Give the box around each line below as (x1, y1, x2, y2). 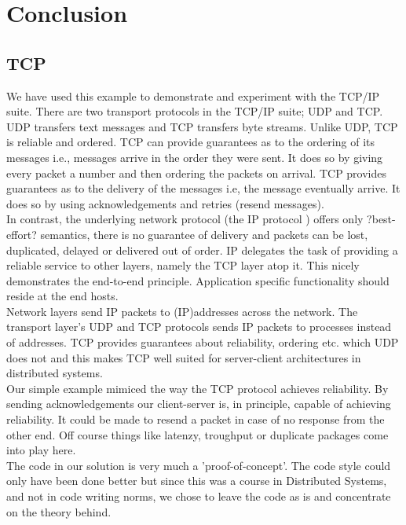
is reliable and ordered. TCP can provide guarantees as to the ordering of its (6, 134, 375, 150)
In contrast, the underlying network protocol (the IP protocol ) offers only (6, 211, 364, 227)
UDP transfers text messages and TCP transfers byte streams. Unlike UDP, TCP (6, 118, 398, 134)
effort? (6, 226, 37, 242)
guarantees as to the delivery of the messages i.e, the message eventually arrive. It (6, 180, 401, 196)
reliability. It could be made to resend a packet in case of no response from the (6, 411, 385, 428)
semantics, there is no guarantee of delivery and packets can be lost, (40, 226, 368, 242)
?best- (367, 211, 396, 227)
